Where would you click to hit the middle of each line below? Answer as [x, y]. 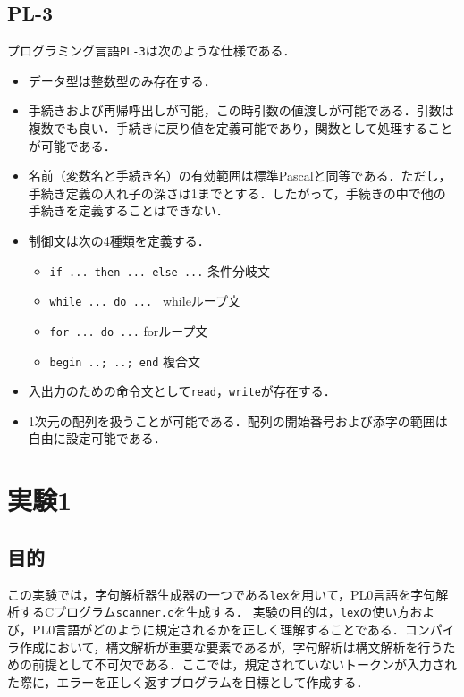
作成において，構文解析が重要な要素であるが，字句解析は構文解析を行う [231, 647]
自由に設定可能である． [97, 438]
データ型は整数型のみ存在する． [122, 80]
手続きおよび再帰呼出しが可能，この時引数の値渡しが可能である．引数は [241, 110]
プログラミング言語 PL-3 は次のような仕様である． [152, 50]
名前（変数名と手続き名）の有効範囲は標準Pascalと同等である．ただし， [240, 176]
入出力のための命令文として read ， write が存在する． [182, 391]
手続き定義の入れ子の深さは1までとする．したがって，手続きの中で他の [237, 193]
